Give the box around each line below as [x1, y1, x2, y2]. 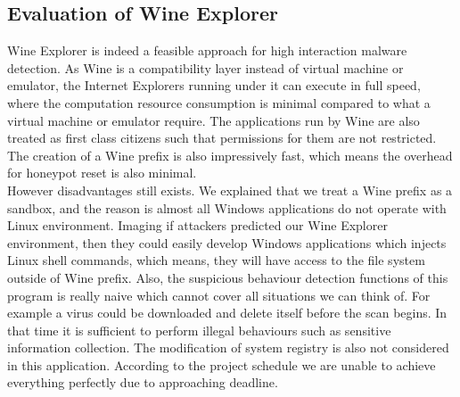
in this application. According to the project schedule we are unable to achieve [7, 355, 436, 374]
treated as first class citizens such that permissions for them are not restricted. [7, 128, 437, 147]
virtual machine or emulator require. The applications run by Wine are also [7, 111, 420, 129]
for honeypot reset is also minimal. [7, 163, 197, 182]
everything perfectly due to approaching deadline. [7, 373, 278, 392]
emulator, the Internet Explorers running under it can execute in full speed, [7, 76, 421, 95]
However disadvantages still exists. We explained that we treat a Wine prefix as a [7, 180, 453, 199]
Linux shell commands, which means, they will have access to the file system [7, 251, 425, 269]
